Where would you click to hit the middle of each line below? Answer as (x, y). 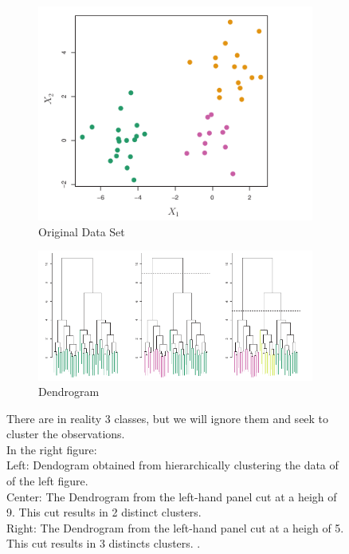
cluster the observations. (66, 434)
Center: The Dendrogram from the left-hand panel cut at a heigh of (172, 496)
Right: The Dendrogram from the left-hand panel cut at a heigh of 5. (175, 527)
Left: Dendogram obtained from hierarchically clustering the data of (173, 465)
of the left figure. (47, 481)
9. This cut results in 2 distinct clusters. (104, 512)
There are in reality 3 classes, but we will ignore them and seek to (168, 418)
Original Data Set (82, 231)
